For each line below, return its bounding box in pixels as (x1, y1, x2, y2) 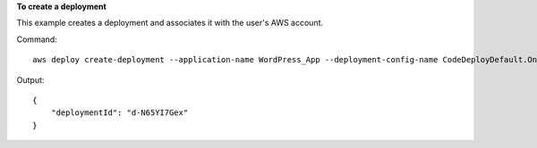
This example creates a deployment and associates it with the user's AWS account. (16, 18, 324, 29)
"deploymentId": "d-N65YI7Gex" (50, 108, 189, 118)
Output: (16, 74, 45, 85)
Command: (16, 34, 57, 45)
